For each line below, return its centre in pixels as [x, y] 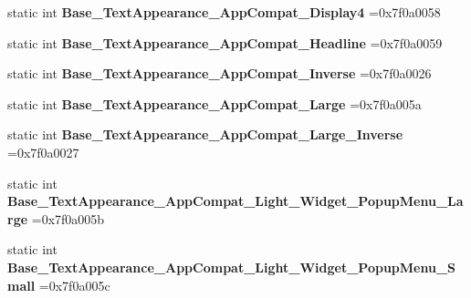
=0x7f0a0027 [43, 152]
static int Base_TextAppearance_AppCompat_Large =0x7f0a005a [215, 103]
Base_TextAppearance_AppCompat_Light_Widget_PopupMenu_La [235, 201]
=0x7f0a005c [74, 285]
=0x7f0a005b [68, 218]
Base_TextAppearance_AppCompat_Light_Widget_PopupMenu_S [232, 267]
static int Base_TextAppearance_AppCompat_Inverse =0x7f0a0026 [220, 73]
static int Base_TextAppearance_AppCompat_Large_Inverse [205, 134]
